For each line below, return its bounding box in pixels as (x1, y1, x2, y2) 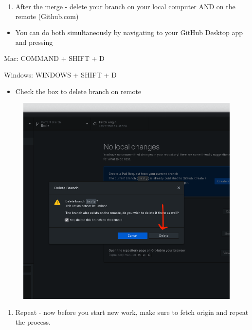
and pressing (15, 37, 53, 47)
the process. (15, 316, 51, 327)
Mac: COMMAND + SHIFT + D (4, 53, 105, 63)
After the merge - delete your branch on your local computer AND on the (15, 1, 235, 11)
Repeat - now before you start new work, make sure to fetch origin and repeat (15, 307, 249, 317)
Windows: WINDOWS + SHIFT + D (4, 69, 117, 79)
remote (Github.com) (15, 11, 79, 21)
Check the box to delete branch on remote (15, 86, 142, 96)
